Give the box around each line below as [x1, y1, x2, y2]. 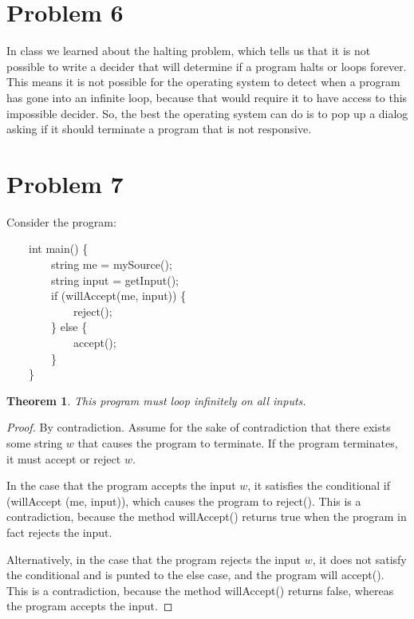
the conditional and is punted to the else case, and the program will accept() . [6, 566, 384, 583]
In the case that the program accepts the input [6, 477, 236, 494]
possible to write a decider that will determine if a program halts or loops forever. [6, 57, 407, 74]
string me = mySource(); [51, 256, 172, 272]
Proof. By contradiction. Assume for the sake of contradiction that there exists [6, 419, 391, 436]
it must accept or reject [6, 450, 121, 467]
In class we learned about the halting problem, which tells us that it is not [6, 42, 371, 59]
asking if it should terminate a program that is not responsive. [6, 120, 312, 137]
